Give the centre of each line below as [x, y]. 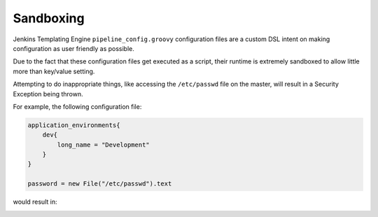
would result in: [35, 202]
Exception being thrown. [48, 93]
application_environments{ [74, 125]
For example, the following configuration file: [77, 106]
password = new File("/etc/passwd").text [100, 184]
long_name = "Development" [103, 144]
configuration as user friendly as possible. [73, 48]
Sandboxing [49, 18]
